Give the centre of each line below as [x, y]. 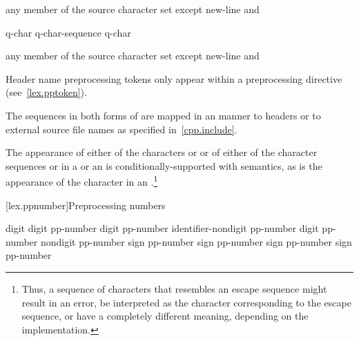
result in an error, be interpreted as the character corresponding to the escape [186, 302]
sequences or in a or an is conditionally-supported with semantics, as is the [164, 165]
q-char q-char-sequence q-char [68, 32]
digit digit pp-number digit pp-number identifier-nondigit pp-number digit [162, 228]
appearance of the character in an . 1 [82, 181]
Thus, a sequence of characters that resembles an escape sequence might [174, 288]
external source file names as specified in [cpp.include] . [122, 129]
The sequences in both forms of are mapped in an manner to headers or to [163, 115]
